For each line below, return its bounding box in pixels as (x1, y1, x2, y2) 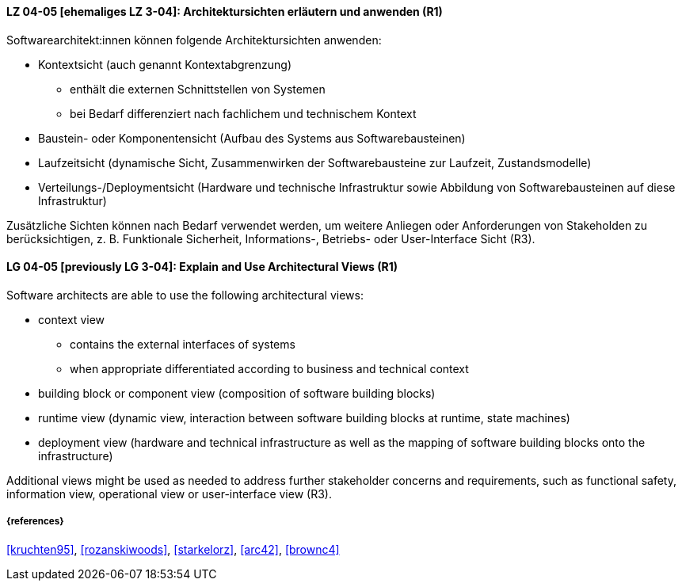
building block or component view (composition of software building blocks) (38, 386, 436, 400)
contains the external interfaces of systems (70, 337, 295, 351)
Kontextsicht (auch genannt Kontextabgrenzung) (38, 57, 291, 71)
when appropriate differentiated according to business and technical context (70, 361, 469, 375)
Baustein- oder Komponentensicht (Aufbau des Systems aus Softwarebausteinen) (38, 131, 466, 145)
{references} (6, 516, 64, 528)
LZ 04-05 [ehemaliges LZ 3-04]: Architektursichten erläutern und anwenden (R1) (6, 5, 443, 18)
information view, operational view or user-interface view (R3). (6, 486, 332, 501)
